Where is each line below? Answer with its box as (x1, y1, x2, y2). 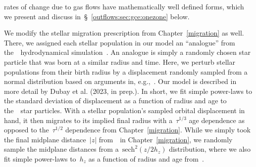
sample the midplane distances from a (4, 144, 119, 154)
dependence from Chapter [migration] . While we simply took (65, 125, 251, 135)
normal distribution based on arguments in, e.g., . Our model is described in (4, 76, 237, 86)
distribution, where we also (169, 144, 251, 154)
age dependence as (189, 115, 245, 125)
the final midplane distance (4, 134, 86, 144)
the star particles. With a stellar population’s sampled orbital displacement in (4, 105, 245, 115)
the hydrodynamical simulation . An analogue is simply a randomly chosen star (4, 47, 251, 57)
